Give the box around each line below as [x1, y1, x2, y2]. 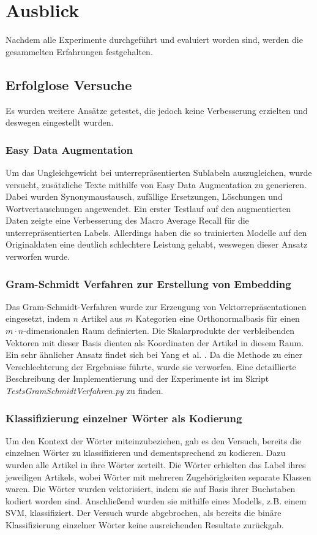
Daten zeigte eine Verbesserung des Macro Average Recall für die [6, 214, 249, 227]
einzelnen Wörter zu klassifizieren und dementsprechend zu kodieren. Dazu [6, 446, 286, 459]
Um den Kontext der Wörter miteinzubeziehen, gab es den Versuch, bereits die [6, 434, 302, 447]
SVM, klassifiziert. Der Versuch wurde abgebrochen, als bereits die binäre [6, 506, 282, 519]
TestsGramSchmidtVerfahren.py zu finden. [6, 384, 163, 397]
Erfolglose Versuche [6, 75, 132, 94]
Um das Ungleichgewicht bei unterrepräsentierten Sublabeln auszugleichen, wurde [6, 165, 312, 178]
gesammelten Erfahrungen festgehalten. [6, 45, 153, 58]
